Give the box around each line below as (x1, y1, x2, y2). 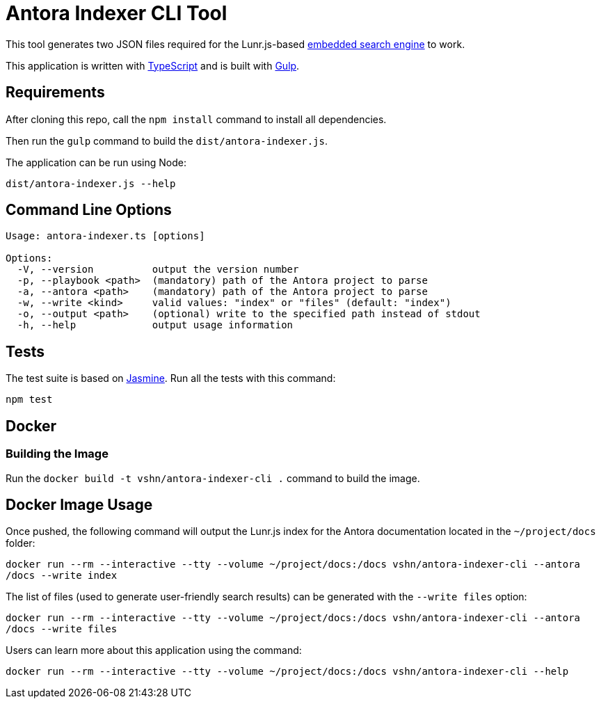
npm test (6, 394, 53, 406)
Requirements (6, 83, 105, 102)
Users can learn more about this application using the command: (6, 644, 302, 657)
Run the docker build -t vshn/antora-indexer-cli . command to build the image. (6, 472, 420, 484)
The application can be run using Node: (6, 156, 186, 168)
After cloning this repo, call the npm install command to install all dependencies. (6, 113, 387, 125)
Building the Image (6, 447, 109, 461)
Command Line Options (6, 201, 172, 219)
